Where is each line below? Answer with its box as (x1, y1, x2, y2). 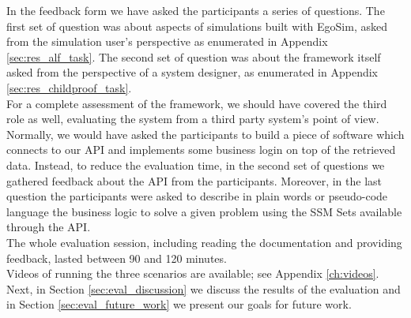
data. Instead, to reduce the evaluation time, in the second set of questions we (6, 156, 385, 173)
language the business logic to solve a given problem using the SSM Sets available (6, 203, 402, 219)
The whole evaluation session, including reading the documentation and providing (6, 234, 402, 250)
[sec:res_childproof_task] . (6, 79, 132, 95)
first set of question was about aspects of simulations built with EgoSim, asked (6, 17, 387, 34)
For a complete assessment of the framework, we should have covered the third (6, 95, 387, 111)
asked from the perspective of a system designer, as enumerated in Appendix (6, 64, 378, 80)
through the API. (6, 219, 91, 235)
